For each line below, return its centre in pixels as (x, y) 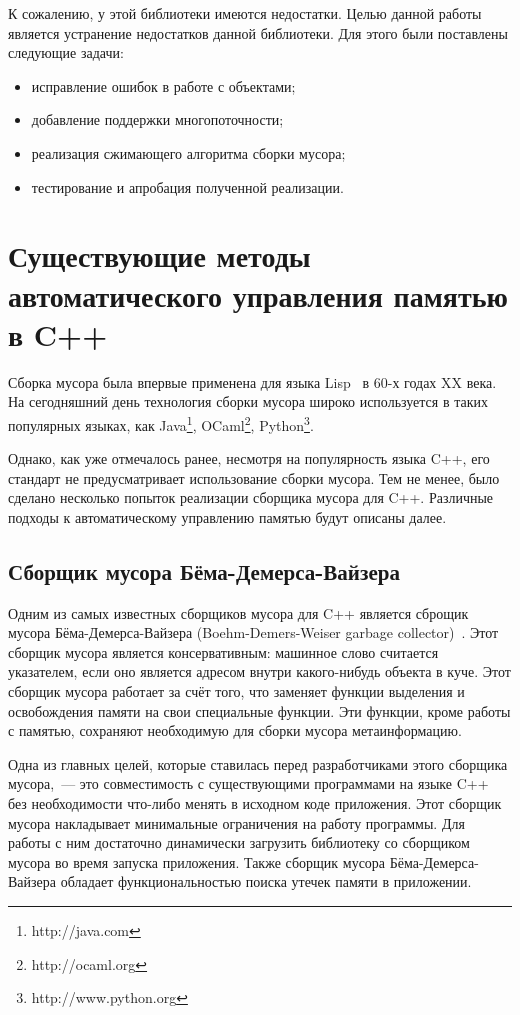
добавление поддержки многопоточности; (157, 119)
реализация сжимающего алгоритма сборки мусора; (188, 152)
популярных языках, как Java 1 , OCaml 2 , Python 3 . (161, 423)
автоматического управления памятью (258, 294)
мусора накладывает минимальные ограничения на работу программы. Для (236, 822)
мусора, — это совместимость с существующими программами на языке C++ (248, 783)
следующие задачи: (66, 52)
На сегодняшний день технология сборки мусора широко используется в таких (248, 401)
